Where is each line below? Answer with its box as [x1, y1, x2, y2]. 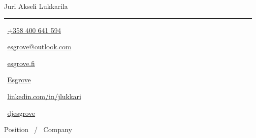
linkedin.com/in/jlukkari [7, 91, 81, 101]
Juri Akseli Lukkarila [4, 1, 68, 11]
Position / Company [4, 124, 72, 135]
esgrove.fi [7, 58, 35, 68]
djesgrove [7, 107, 35, 118]
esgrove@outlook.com [7, 41, 71, 52]
